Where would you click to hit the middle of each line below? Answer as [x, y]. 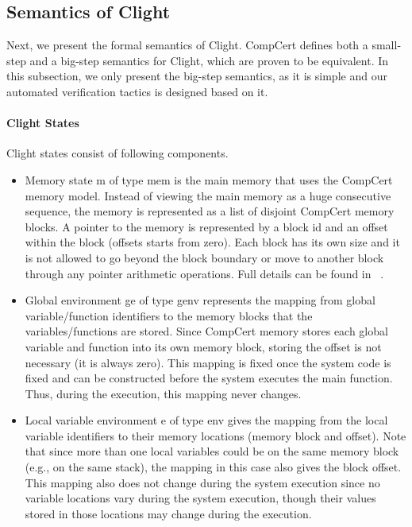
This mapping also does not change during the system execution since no [202, 482]
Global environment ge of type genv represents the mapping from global [200, 300]
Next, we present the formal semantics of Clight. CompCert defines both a [187, 45]
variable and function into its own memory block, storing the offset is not [203, 346]
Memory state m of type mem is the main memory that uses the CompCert [209, 179]
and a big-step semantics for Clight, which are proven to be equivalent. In [209, 60]
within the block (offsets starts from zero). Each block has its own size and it [212, 242]
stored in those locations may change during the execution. [168, 513]
